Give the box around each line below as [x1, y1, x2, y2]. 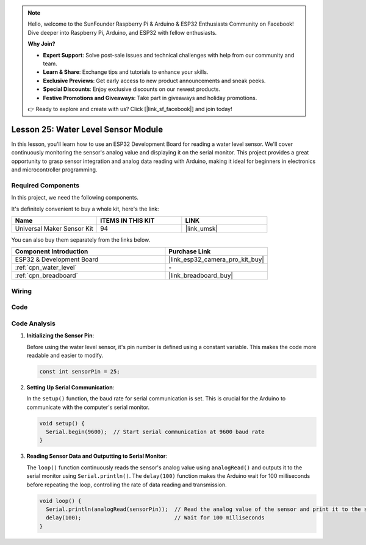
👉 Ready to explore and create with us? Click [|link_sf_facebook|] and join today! [27, 105, 232, 112]
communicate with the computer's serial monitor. [26, 403, 150, 411]
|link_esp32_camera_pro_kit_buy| [168, 255, 265, 264]
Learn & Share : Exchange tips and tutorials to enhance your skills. [43, 68, 209, 76]
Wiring [11, 287, 32, 295]
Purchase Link [168, 247, 211, 256]
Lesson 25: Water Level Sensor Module [11, 124, 163, 134]
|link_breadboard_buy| [168, 272, 233, 280]
